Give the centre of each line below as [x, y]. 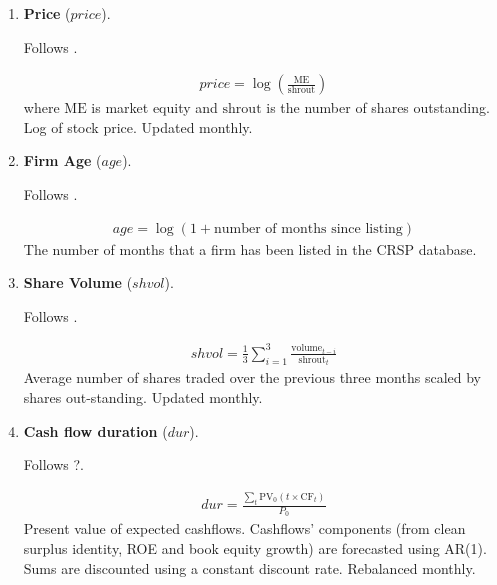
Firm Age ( [62, 160]
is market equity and [154, 107]
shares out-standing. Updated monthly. [143, 397]
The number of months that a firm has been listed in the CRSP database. [250, 248]
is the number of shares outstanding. [378, 107]
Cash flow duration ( [95, 430]
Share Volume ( [78, 282]
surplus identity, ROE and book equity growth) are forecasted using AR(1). [255, 547]
